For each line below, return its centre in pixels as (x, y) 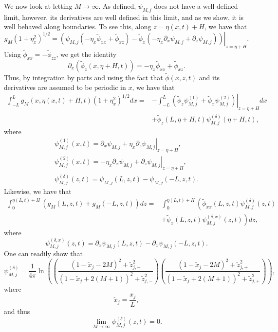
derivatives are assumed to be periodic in (65, 87)
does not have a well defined (196, 6)
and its (209, 78)
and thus (17, 311)
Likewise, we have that (38, 191)
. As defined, (117, 6)
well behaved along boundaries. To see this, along (78, 26)
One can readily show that (43, 253)
